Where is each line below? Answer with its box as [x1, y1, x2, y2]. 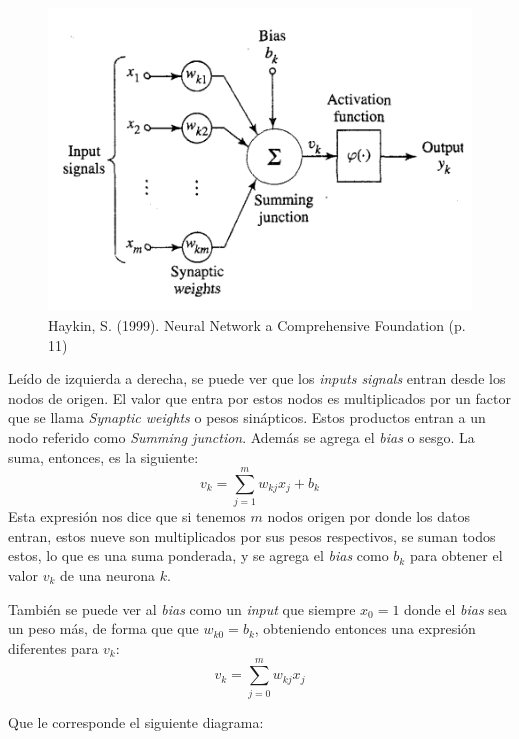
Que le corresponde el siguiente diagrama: [8, 711, 264, 732]
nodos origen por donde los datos [267, 506, 470, 527]
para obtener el [409, 545, 503, 566]
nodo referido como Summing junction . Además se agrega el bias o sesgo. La [8, 426, 475, 447]
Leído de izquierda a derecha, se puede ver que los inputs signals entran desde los [8, 368, 506, 389]
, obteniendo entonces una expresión [254, 618, 476, 639]
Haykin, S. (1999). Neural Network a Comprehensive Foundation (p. [48, 314, 466, 335]
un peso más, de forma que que [8, 618, 199, 639]
